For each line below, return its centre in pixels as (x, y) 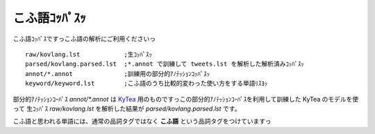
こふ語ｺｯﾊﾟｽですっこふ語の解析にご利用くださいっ (84, 39)
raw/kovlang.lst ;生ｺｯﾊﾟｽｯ (89, 54)
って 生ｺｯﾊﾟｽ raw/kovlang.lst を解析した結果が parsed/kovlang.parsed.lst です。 (127, 108)
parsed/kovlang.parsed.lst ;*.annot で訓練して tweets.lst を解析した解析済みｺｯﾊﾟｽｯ (165, 64)
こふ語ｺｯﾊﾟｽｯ (50, 18)
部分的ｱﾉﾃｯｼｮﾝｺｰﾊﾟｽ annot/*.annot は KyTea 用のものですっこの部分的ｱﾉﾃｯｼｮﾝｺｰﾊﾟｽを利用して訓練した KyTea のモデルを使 (186, 99)
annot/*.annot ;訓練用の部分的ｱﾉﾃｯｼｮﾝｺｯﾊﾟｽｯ (118, 74)
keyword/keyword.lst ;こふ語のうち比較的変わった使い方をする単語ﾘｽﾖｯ (147, 84)
